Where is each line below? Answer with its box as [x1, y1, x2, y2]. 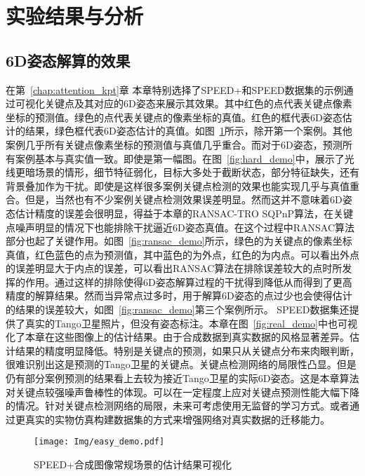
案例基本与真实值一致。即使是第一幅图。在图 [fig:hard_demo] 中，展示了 [15, 151, 345, 165]
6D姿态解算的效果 [6, 49, 131, 71]
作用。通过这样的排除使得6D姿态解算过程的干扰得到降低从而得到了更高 [25, 274, 352, 289]
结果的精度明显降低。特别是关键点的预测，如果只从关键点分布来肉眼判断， [15, 343, 359, 358]
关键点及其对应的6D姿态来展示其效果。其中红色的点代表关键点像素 [44, 96, 352, 111]
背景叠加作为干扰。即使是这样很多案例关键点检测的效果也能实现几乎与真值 [6, 178, 350, 193]
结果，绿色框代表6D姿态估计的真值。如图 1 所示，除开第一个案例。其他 [25, 123, 352, 138]
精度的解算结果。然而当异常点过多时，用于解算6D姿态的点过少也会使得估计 [6, 288, 352, 303]
